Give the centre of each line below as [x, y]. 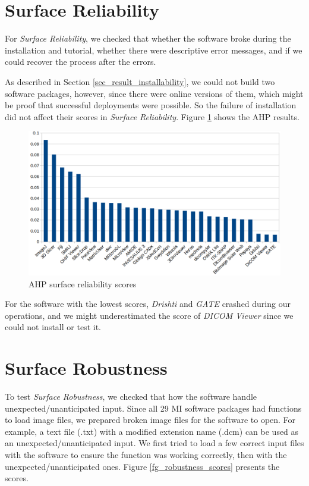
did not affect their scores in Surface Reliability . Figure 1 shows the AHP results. [152, 116]
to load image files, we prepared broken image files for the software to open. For [150, 420]
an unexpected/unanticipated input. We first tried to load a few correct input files [154, 443]
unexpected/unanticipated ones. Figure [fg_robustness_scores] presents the [142, 466]
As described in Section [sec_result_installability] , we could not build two [140, 81]
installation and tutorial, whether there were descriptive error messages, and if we [154, 50]
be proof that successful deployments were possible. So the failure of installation [151, 105]
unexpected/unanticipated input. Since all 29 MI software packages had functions [153, 408]
